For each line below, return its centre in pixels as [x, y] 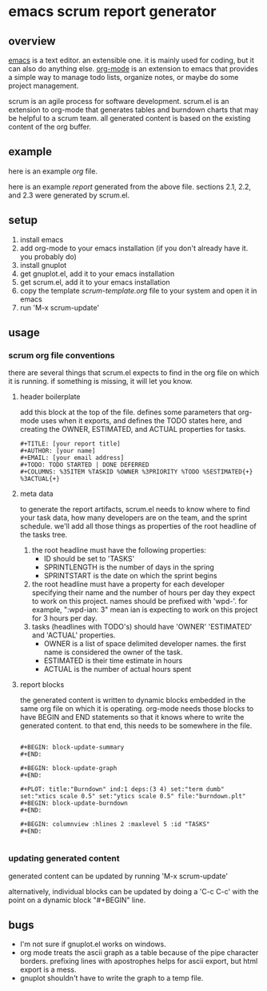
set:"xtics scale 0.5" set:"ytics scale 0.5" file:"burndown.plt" [133, 797]
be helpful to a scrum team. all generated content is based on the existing [130, 118]
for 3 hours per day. [64, 618]
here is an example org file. [53, 171]
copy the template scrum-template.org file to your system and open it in [138, 290]
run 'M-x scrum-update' [60, 307]
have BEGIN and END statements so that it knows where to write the [132, 717]
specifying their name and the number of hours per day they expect [143, 593]
